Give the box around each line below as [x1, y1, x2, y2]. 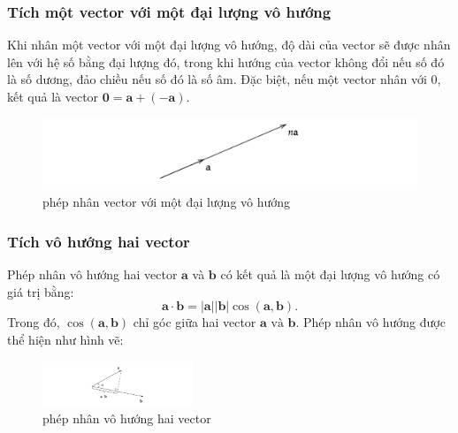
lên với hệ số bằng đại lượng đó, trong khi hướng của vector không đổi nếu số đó [7, 52, 445, 71]
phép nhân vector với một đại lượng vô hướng [42, 193, 291, 211]
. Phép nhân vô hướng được [295, 313, 446, 331]
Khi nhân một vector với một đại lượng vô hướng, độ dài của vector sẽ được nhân [7, 35, 451, 54]
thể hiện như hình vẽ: [7, 330, 124, 348]
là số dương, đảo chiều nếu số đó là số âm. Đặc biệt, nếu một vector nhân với [7, 70, 427, 88]
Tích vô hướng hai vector [7, 230, 190, 252]
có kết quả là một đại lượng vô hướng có [220, 265, 440, 284]
